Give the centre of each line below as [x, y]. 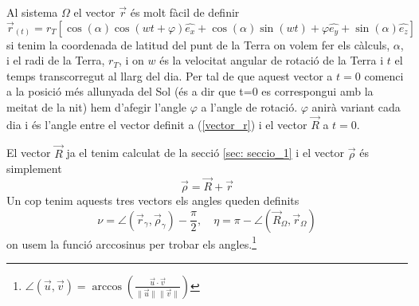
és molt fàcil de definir [185, 12]
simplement [34, 169]
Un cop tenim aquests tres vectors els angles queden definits [153, 200]
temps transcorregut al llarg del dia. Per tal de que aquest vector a [170, 75]
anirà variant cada [356, 106]
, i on [131, 60]
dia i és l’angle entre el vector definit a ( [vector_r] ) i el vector [157, 124]
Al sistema [32, 12]
